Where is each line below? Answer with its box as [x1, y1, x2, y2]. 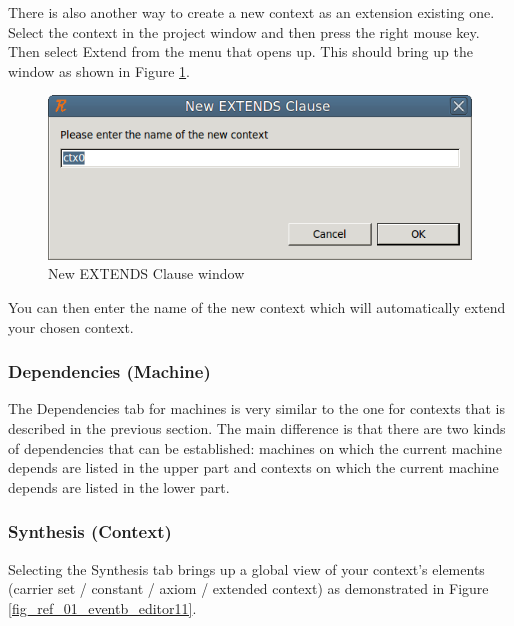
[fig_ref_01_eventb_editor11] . [8, 597, 197, 618]
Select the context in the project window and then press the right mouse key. [8, 21, 480, 42]
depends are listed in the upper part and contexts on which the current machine [8, 457, 499, 478]
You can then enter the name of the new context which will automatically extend [8, 296, 506, 317]
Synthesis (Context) [8, 519, 172, 544]
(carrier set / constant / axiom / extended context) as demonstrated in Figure [8, 578, 489, 599]
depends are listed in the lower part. [8, 476, 230, 497]
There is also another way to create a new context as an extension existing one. [8, 2, 495, 22]
